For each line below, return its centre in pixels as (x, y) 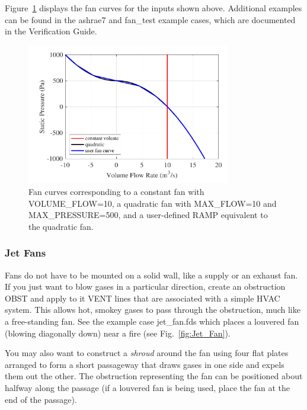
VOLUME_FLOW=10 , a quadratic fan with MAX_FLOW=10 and (153, 203)
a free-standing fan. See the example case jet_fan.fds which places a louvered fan (152, 321)
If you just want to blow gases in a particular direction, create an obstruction (145, 286)
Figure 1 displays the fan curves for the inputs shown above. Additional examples (153, 8)
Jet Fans (25, 253)
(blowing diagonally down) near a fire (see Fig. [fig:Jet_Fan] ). (118, 333)
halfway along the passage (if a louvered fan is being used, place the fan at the (148, 387)
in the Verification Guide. (51, 31)
